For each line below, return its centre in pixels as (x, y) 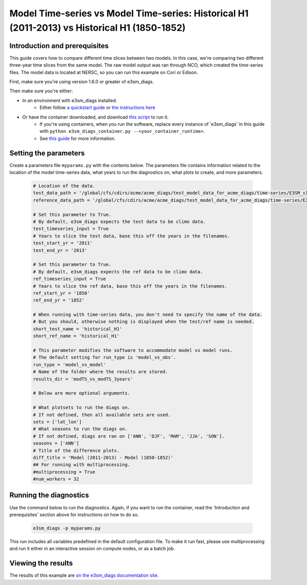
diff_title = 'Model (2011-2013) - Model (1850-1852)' (103, 458)
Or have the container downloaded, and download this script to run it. (95, 117)
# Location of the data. (64, 186)
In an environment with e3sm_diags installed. (70, 100)
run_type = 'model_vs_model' (70, 365)
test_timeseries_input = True (71, 229)
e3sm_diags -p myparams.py (67, 528)
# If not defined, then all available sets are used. (102, 415)
